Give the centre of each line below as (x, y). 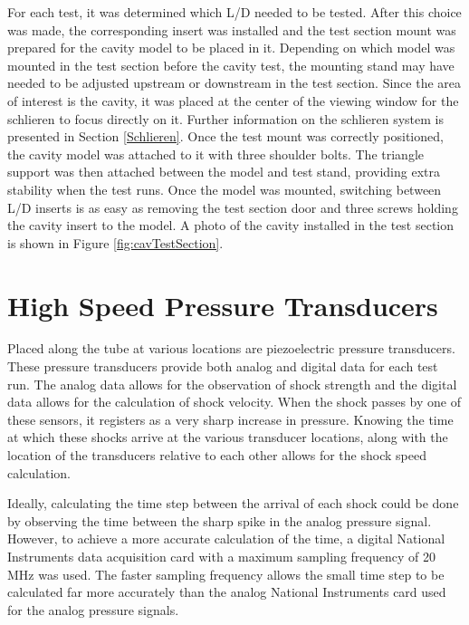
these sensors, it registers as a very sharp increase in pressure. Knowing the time (230, 419)
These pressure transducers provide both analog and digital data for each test (223, 366)
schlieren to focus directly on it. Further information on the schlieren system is (225, 118)
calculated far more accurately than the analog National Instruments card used (227, 592)
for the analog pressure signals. (93, 609)
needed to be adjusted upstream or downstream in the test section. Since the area (234, 83)
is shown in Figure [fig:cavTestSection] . (115, 242)
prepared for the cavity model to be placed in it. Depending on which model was (231, 48)
